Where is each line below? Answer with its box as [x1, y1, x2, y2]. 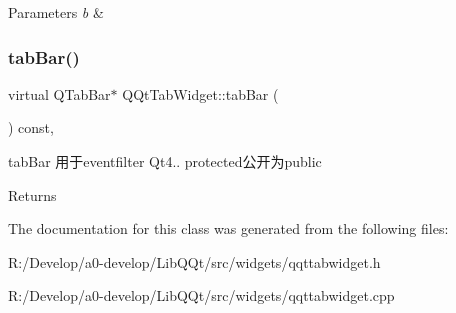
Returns [8, 184, 57, 205]
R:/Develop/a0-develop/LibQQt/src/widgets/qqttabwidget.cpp [8, 285, 395, 306]
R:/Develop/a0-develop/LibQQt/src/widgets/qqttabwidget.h [8, 251, 381, 272]
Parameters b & [8, 2, 104, 22]
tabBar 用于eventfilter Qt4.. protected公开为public [8, 151, 322, 171]
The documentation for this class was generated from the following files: [8, 218, 449, 239]
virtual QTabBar [8, 83, 111, 104]
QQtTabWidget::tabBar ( [122, 83, 279, 104]
